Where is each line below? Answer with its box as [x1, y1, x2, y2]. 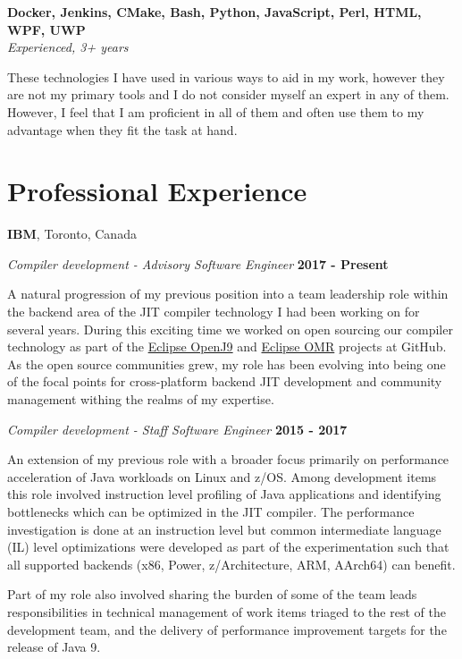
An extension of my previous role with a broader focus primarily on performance [7, 450, 449, 469]
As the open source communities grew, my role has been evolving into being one [7, 354, 446, 373]
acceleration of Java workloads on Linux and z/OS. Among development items [7, 467, 437, 486]
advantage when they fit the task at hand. [7, 120, 238, 139]
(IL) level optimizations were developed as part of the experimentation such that [7, 537, 449, 556]
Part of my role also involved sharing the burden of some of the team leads [7, 585, 417, 604]
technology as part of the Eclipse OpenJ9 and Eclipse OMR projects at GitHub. [7, 337, 447, 356]
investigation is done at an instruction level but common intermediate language [7, 520, 441, 538]
